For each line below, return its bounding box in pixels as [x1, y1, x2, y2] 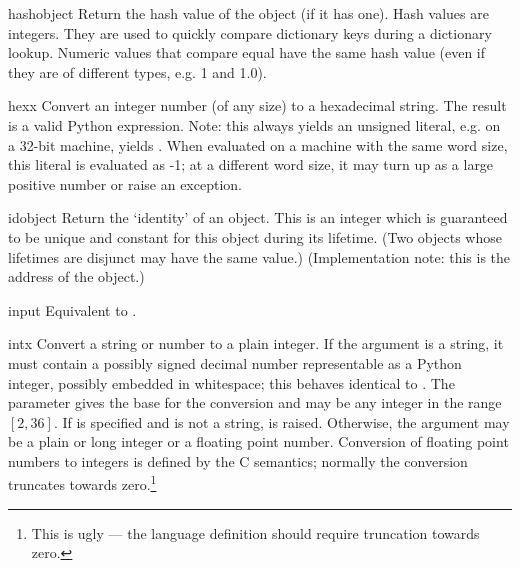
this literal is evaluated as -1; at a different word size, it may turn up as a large [8, 154, 494, 175]
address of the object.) [8, 266, 145, 287]
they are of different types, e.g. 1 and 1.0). [8, 61, 267, 82]
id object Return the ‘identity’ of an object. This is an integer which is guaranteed [8, 207, 508, 228]
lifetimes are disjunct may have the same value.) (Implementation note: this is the [8, 246, 511, 267]
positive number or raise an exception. [8, 173, 242, 194]
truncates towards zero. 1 [8, 471, 157, 495]
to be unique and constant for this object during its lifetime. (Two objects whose [8, 226, 502, 247]
